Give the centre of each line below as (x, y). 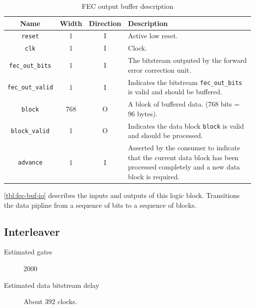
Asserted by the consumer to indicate (184, 148)
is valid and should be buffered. (175, 92)
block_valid (30, 131)
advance (30, 163)
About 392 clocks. (51, 301)
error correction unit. (160, 70)
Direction (105, 23)
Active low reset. (153, 36)
